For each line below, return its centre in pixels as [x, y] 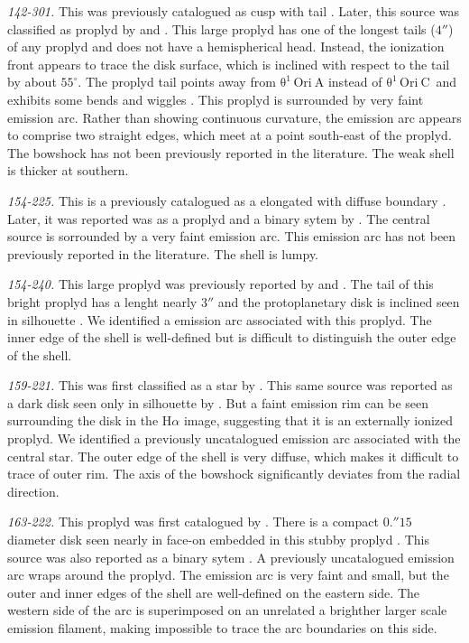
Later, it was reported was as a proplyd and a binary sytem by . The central [219, 218]
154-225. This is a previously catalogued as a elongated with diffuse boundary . [227, 200]
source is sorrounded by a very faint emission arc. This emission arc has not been [232, 236]
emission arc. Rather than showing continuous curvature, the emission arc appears [234, 117]
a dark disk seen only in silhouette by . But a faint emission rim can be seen [218, 402]
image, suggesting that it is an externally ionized [318, 420]
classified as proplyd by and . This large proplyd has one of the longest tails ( [221, 28]
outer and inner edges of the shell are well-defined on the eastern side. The [213, 592]
